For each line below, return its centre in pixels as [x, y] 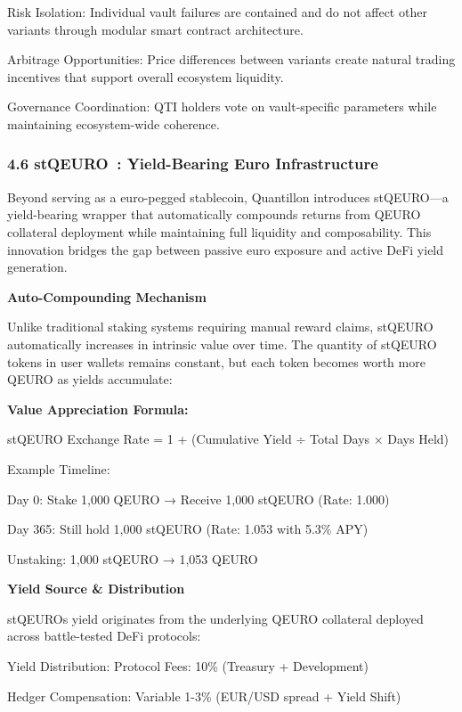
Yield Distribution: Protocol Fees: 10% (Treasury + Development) [188, 666]
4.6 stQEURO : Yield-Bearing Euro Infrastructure [193, 164]
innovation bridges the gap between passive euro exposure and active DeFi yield [226, 249]
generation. [37, 267]
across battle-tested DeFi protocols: [104, 636]
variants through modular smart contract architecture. [155, 29]
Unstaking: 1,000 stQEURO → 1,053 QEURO [133, 558]
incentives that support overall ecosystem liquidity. [146, 76]
